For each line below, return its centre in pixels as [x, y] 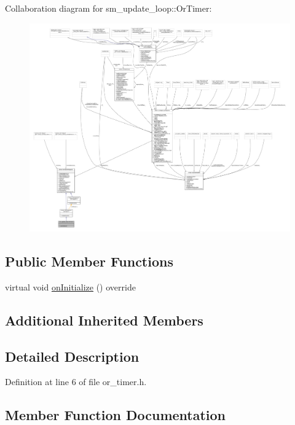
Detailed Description [72, 356]
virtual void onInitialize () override [70, 287]
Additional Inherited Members [104, 320]
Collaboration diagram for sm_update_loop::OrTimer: [108, 8]
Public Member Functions [89, 261]
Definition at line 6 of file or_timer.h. [76, 382]
